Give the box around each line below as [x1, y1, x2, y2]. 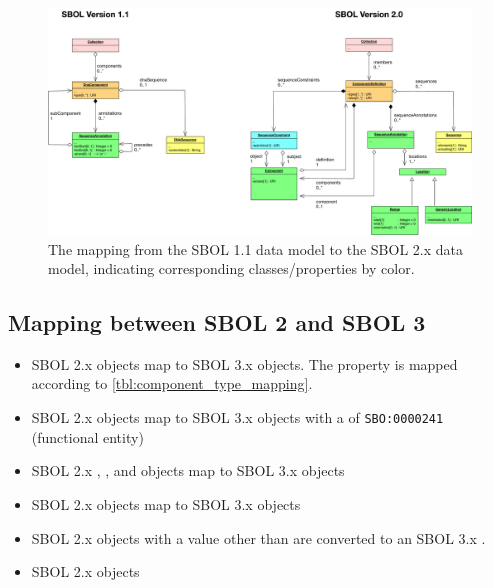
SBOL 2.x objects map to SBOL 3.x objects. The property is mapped [31, 353, 458, 374]
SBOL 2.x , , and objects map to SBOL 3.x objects [31, 460, 345, 481]
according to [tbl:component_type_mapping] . [31, 373, 313, 394]
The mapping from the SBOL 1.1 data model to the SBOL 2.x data [48, 238, 463, 259]
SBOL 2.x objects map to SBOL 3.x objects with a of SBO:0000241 [31, 407, 444, 428]
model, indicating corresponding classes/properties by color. [48, 258, 415, 279]
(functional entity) [31, 426, 144, 447]
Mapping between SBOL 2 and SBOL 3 [8, 307, 426, 338]
